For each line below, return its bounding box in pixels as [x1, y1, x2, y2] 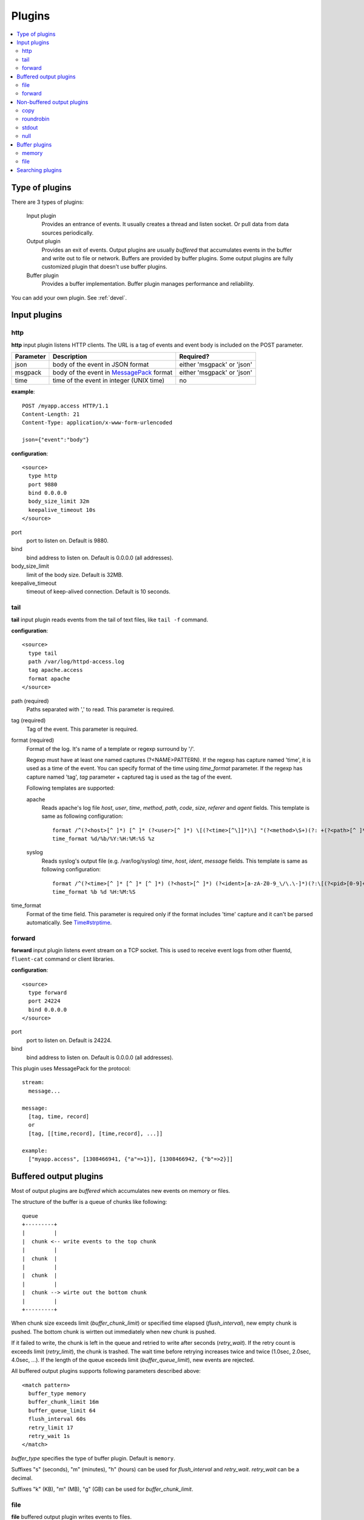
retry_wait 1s [28, 1432, 70, 1440]
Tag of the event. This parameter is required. [26, 725, 138, 733]
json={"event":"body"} [22, 437, 90, 443]
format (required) [11, 736, 55, 744]
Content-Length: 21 [22, 410, 80, 418]
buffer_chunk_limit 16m [28, 1398, 99, 1406]
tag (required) [11, 717, 46, 724]
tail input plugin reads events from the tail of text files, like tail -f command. [11, 616, 209, 623]
